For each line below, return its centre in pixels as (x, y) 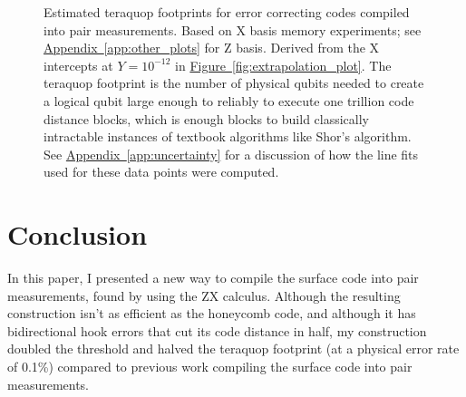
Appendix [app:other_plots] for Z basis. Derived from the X (212, 48)
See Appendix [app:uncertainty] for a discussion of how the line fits (231, 154)
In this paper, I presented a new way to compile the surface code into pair (213, 278)
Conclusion (78, 234)
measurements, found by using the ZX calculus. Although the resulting (204, 295)
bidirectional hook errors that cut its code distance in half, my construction (217, 330)
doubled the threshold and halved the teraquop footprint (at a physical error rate (233, 349)
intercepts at (78, 65)
